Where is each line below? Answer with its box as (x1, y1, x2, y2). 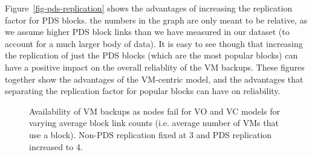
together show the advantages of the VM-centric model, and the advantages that (5, 72, 304, 85)
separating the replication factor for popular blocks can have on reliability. (5, 84, 281, 97)
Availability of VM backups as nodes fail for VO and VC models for (29, 104, 280, 117)
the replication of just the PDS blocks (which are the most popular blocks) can (5, 49, 298, 62)
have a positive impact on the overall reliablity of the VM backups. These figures (5, 60, 305, 73)
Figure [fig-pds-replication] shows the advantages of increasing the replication (5, 2, 293, 14)
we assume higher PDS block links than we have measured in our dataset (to (5, 25, 290, 38)
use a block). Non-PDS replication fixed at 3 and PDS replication (29, 128, 272, 141)
